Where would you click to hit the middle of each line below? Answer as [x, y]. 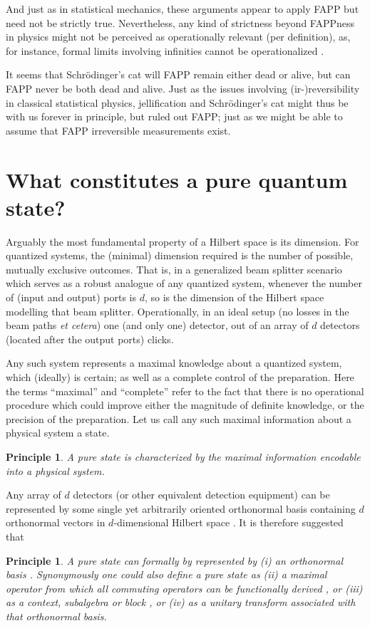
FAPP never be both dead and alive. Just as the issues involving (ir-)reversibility [183, 88]
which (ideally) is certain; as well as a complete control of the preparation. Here [180, 377]
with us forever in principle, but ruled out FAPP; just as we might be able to [174, 116]
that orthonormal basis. [56, 616]
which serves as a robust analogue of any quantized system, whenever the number [184, 283]
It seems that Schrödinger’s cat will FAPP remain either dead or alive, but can [178, 74]
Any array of [34, 495]
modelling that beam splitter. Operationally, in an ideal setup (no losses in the [178, 311]
